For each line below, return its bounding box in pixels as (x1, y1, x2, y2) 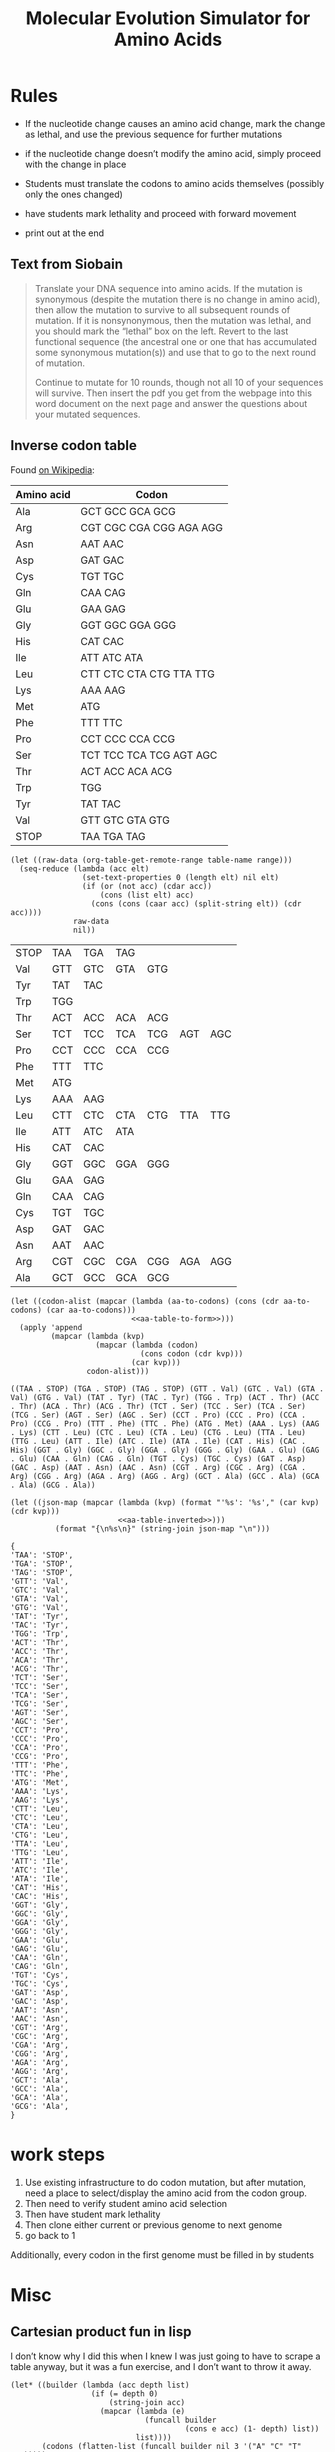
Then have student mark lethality (24, 2208, 161, 2220)
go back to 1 (24, 2229, 76, 2241)
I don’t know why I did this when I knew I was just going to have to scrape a (10, 2350, 321, 2362)
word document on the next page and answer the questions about (34, 397, 308, 409)
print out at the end (24, 227, 105, 239)
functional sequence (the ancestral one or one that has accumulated (34, 335, 318, 347)
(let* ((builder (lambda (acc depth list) (10, 2380, 190, 2390)
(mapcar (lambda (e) (99, 2406, 186, 2416)
